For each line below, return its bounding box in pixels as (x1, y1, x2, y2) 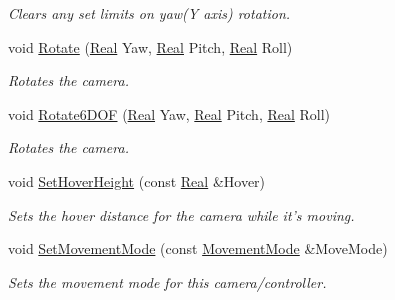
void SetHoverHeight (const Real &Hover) (8, 170, 266, 191)
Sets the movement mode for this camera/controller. (8, 271, 327, 292)
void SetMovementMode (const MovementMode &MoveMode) (8, 238, 388, 259)
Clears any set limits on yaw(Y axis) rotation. (8, 3, 291, 23)
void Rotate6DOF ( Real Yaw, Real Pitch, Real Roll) (8, 103, 331, 124)
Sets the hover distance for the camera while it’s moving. (8, 204, 355, 225)
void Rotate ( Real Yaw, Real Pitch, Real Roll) (8, 36, 293, 57)
